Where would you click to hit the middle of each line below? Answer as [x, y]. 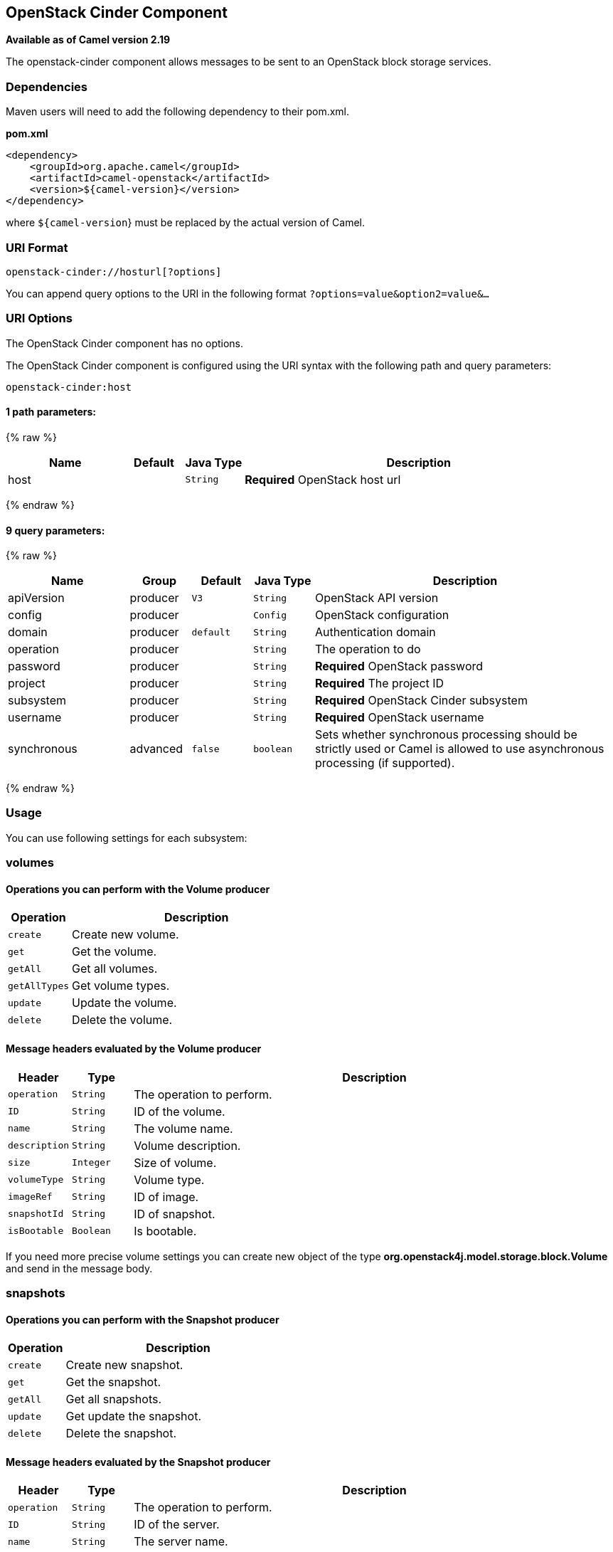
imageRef [30, 1197]
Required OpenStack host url [323, 479]
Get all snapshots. [114, 1399]
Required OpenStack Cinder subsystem [421, 701]
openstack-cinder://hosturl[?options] [114, 271]
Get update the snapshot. [133, 1416]
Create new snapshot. [124, 1365]
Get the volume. [114, 952]
